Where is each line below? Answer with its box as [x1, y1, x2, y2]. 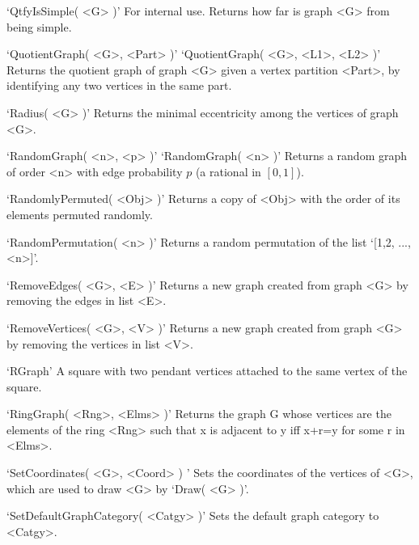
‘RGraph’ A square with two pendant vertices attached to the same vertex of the [6, 362, 408, 379]
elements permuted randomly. [6, 205, 153, 222]
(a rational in [195, 163, 261, 180]
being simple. [6, 18, 72, 35]
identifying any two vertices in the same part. [6, 77, 232, 94]
